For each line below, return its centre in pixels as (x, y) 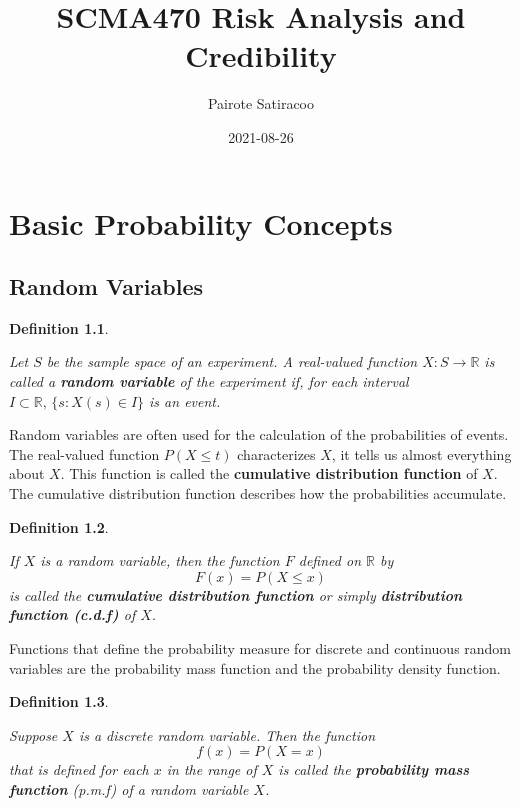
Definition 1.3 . (59, 701)
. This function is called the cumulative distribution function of (269, 473)
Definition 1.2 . (59, 526)
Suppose (33, 734)
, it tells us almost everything (421, 453)
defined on (330, 560)
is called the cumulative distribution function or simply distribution (236, 594)
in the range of (211, 769)
